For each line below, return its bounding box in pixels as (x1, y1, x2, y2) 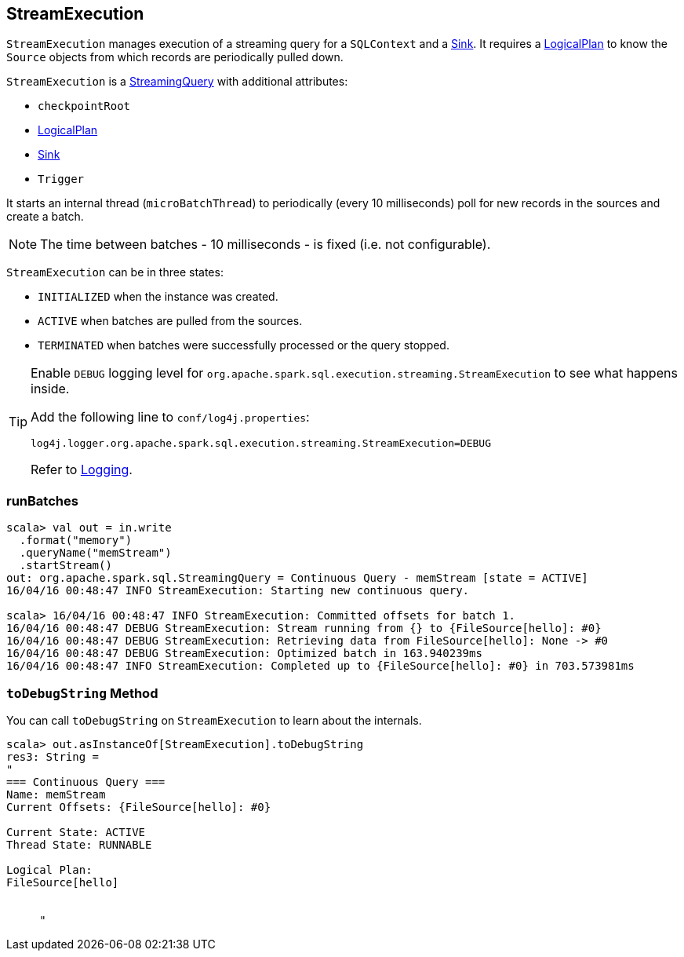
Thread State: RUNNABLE (6, 838, 152, 851)
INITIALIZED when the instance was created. (38, 290, 278, 304)
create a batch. (6, 210, 84, 224)
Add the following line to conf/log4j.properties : (31, 409, 310, 426)
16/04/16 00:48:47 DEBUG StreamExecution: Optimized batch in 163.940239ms (6, 647, 482, 660)
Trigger (38, 173, 85, 186)
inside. (31, 381, 70, 397)
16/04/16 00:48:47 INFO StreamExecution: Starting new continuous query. (6, 584, 470, 597)
